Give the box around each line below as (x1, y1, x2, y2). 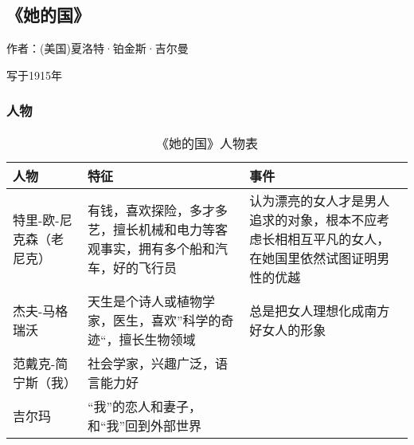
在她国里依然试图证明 (249, 248, 377, 267)
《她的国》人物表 (155, 133, 258, 152)
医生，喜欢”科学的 (112, 310, 221, 329)
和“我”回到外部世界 (87, 415, 201, 435)
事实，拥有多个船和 (100, 238, 215, 258)
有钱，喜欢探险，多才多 (87, 200, 228, 219)
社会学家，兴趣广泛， (87, 353, 215, 372)
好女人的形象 (249, 320, 326, 339)
